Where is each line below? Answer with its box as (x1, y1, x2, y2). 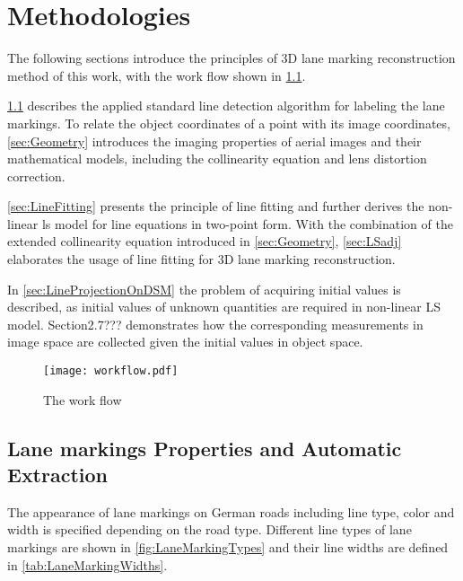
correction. (7, 166, 66, 185)
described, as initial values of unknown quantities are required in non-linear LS (7, 297, 441, 316)
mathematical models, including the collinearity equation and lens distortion (7, 149, 427, 168)
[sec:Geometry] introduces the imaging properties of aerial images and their (7, 131, 422, 150)
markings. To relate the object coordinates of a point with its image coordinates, (7, 113, 450, 132)
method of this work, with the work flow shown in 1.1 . (7, 66, 306, 84)
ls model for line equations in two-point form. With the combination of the (41, 214, 453, 233)
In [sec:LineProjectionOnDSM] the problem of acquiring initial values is (7, 279, 401, 298)
